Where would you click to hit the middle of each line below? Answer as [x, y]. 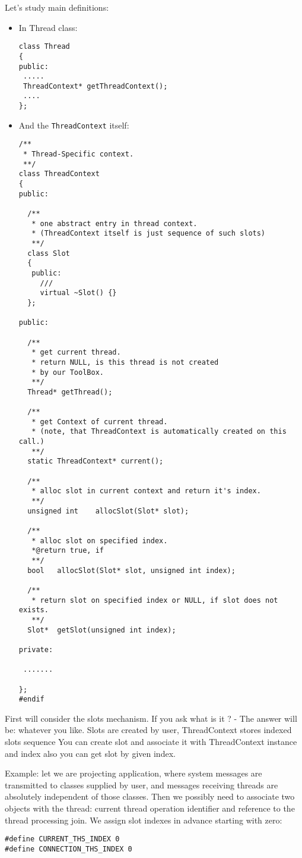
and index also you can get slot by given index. [90, 753]
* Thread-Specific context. [78, 154]
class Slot [49, 253]
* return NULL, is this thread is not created [125, 362]
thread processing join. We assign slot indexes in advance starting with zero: [144, 820]
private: [36, 649]
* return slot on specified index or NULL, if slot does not [155, 600]
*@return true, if [68, 551]
